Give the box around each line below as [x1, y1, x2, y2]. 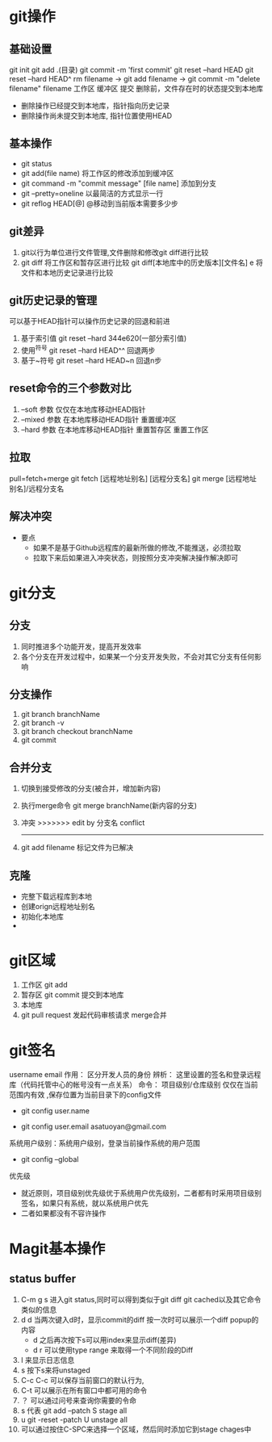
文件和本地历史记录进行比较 [20, 267, 114, 277]
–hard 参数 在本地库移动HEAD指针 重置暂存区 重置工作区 [20, 425, 209, 434]
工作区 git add [20, 979, 68, 989]
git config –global [20, 1154, 79, 1163]
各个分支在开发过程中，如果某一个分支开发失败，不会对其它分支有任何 [20, 652, 255, 661]
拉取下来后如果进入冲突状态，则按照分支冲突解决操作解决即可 [32, 552, 239, 562]
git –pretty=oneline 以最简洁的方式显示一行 [20, 188, 164, 198]
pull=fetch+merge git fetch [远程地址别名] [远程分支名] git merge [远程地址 [9, 473, 257, 483]
